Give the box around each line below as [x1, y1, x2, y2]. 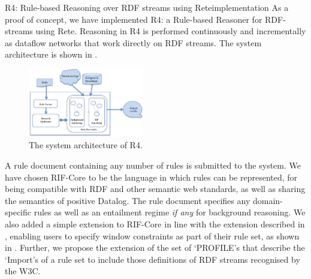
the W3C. [5, 265, 41, 277]
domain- [252, 194, 283, 206]
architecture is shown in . [5, 48, 98, 61]
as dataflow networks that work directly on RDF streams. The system [5, 36, 262, 49]
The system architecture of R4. [29, 139, 143, 151]
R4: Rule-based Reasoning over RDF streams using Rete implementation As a [5, 1, 289, 13]
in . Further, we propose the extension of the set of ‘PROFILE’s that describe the [5, 241, 305, 254]
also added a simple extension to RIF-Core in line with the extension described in [5, 217, 305, 230]
